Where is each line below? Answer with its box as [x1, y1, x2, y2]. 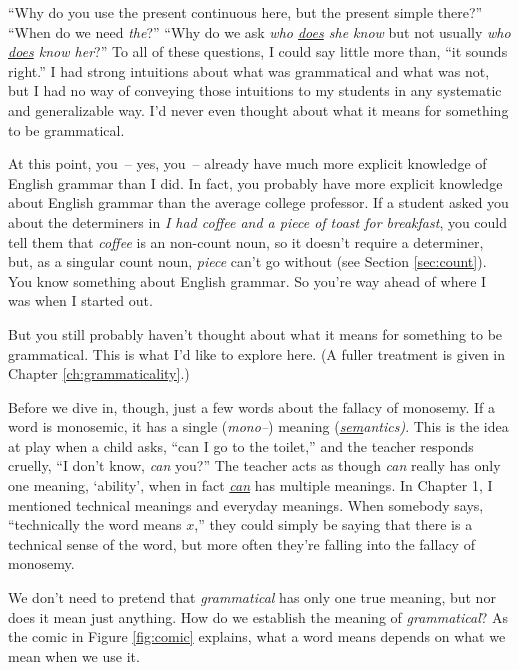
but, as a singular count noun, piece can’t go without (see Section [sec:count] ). [8, 251, 487, 272]
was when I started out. [8, 290, 153, 311]
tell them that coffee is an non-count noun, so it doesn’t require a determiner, [8, 231, 484, 252]
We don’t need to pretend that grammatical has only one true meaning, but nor [8, 587, 496, 608]
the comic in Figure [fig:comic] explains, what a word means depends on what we [8, 626, 506, 647]
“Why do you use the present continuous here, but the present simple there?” [8, 2, 483, 22]
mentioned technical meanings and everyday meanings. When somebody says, [8, 494, 484, 515]
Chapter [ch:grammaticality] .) [8, 363, 190, 384]
